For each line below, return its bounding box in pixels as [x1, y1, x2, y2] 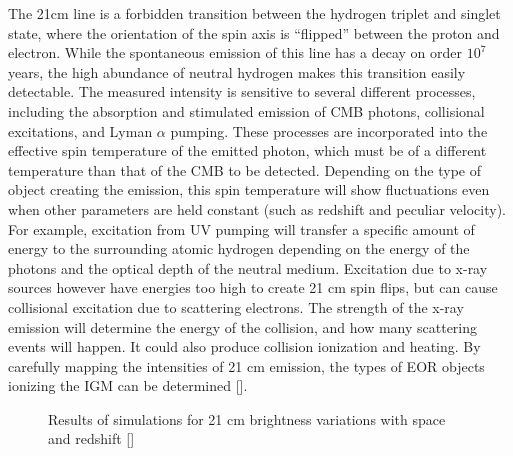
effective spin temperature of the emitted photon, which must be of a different [8, 140, 487, 161]
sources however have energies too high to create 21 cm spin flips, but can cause [8, 277, 498, 298]
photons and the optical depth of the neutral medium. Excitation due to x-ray [8, 257, 488, 278]
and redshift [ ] [48, 428, 135, 449]
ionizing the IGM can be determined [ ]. [8, 375, 248, 396]
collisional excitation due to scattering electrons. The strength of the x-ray [8, 296, 464, 317]
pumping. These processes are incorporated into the [170, 120, 488, 141]
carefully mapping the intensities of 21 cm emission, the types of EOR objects [8, 355, 485, 376]
